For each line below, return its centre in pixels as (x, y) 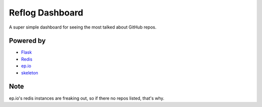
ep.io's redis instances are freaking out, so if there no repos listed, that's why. (87, 98)
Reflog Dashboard (46, 13)
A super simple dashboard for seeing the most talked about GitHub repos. (83, 27)
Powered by (27, 41)
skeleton (30, 73)
